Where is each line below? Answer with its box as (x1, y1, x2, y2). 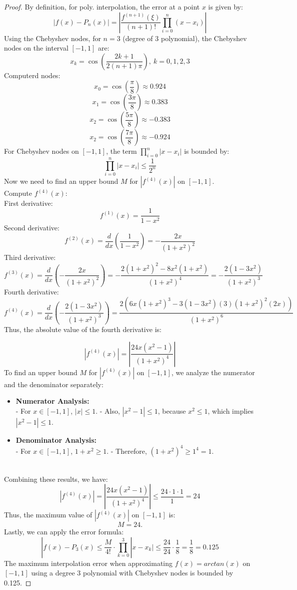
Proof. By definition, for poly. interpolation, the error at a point (4, 2, 200, 12)
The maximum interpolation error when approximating (4, 557, 173, 568)
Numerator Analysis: (15, 396, 89, 406)
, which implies (207, 405, 253, 416)
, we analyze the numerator (171, 367, 255, 377)
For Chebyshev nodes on (4, 146, 79, 156)
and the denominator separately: (4, 379, 103, 389)
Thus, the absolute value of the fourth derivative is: (4, 324, 161, 335)
